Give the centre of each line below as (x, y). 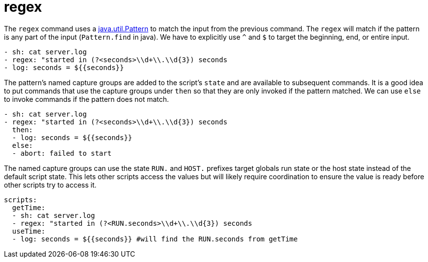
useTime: (29, 231)
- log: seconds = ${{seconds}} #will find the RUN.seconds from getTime (155, 239)
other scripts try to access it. (50, 185)
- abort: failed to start (62, 153)
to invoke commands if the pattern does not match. (87, 99)
